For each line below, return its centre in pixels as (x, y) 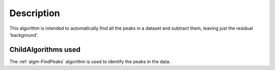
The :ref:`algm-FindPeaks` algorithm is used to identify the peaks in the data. (90, 61)
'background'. (24, 35)
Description (35, 13)
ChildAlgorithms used (45, 50)
